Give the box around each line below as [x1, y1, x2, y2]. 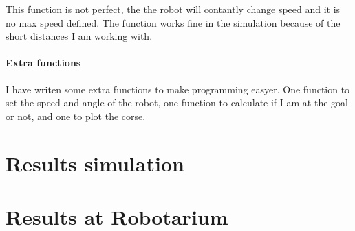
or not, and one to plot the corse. [6, 108, 146, 123]
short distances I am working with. [6, 29, 153, 43]
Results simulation [6, 149, 184, 177]
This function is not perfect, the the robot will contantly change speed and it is [6, 2, 341, 16]
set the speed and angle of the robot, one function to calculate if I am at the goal [6, 95, 348, 110]
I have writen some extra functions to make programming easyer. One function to [6, 82, 350, 96]
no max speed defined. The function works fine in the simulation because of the [6, 15, 341, 29]
